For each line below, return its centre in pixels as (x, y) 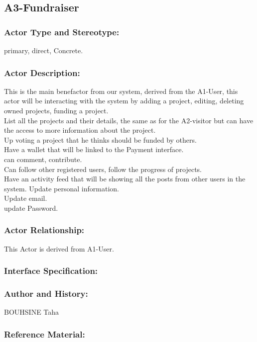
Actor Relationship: (44, 230)
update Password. (31, 208)
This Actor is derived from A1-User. (59, 248)
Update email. (26, 198)
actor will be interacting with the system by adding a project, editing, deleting (124, 101)
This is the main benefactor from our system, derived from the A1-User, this (121, 91)
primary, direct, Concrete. (44, 50)
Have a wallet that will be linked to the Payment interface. (94, 149)
